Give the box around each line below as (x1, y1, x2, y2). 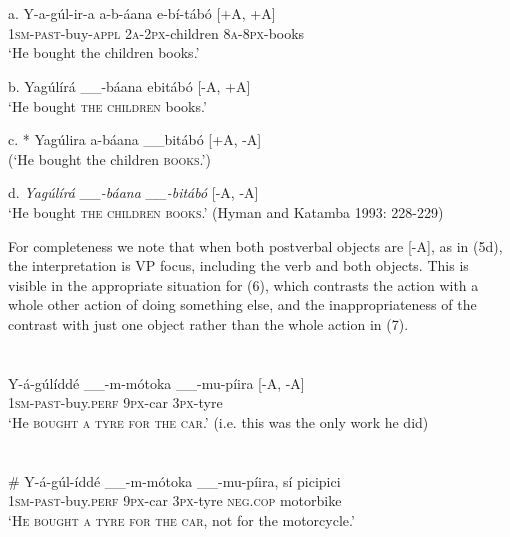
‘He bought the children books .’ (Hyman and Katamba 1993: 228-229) (8, 201, 444, 222)
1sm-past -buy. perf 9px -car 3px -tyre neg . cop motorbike (8, 490, 342, 511)
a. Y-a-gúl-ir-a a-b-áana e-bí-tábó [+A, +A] (8, 3, 276, 24)
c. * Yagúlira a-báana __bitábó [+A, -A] (8, 129, 262, 150)
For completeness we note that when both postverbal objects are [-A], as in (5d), (8, 235, 503, 256)
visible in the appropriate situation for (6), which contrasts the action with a (8, 274, 479, 295)
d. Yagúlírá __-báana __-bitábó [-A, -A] (8, 182, 259, 203)
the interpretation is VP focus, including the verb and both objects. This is (8, 255, 469, 276)
